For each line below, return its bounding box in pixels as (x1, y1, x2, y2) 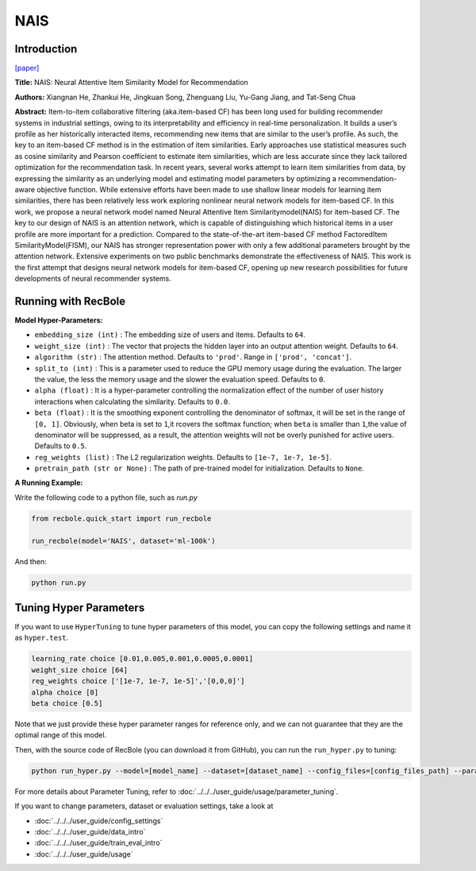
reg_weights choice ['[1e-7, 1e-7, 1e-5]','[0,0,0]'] (31, 676, 245, 686)
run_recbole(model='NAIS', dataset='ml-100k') (31, 536, 216, 545)
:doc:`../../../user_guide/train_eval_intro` (34, 838, 163, 848)
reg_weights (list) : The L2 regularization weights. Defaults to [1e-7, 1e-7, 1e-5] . (34, 452, 332, 462)
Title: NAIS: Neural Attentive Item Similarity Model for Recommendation (14, 78, 249, 87)
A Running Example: (14, 478, 83, 488)
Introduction (14, 42, 78, 56)
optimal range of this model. (14, 730, 107, 740)
